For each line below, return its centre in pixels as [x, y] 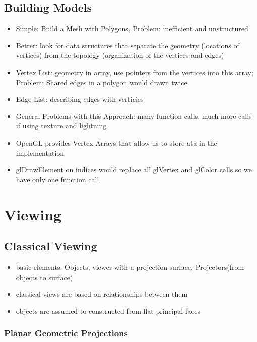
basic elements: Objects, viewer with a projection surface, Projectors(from [130, 267]
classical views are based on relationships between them [102, 294]
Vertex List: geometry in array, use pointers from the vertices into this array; [135, 72]
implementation [40, 152]
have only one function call [57, 179]
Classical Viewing [51, 246]
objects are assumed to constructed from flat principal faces [108, 311]
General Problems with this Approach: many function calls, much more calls [134, 116]
